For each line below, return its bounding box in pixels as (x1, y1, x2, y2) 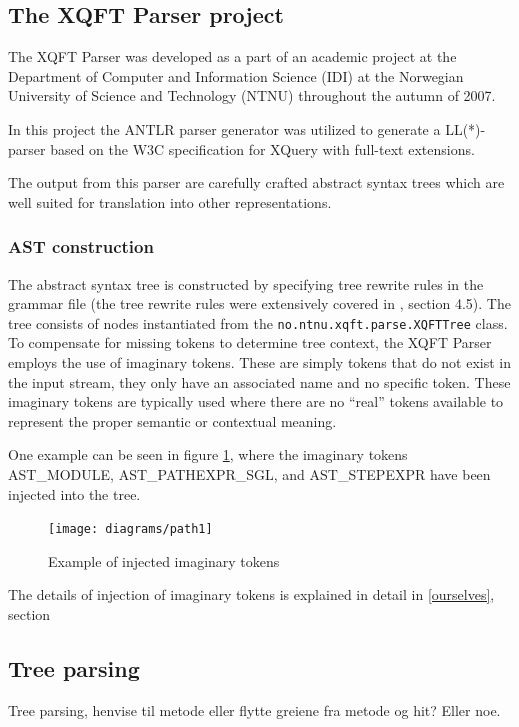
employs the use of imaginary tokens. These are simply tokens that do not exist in (8, 352, 512, 373)
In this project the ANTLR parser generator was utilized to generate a (8, 118, 441, 139)
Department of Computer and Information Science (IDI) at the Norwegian (8, 65, 464, 86)
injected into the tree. (8, 483, 141, 504)
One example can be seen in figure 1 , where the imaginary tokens (8, 444, 408, 465)
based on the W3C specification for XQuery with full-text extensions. (50, 138, 475, 159)
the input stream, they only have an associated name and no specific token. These (8, 371, 511, 392)
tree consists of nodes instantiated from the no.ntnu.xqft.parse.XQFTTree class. (8, 312, 508, 333)
